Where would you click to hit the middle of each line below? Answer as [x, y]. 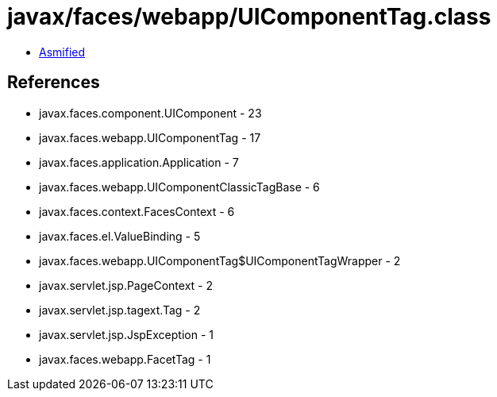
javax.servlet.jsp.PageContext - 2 [126, 285]
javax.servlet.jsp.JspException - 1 [126, 334]
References [54, 83]
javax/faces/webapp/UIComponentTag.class [249, 17]
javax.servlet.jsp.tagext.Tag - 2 [120, 310]
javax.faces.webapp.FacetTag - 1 [125, 359]
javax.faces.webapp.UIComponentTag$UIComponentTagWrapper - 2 [220, 260]
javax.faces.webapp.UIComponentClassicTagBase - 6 [179, 187]
